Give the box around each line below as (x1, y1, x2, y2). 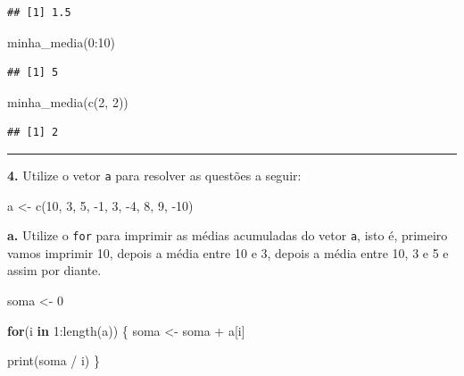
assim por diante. (7, 261, 102, 280)
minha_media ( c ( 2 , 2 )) (7, 92, 128, 111)
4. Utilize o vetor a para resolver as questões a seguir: (7, 165, 302, 184)
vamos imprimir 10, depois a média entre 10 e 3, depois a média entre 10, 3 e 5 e (7, 243, 449, 262)
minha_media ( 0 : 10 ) (7, 32, 115, 51)
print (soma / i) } (7, 351, 100, 370)
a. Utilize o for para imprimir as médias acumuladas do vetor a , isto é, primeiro (7, 226, 448, 245)
